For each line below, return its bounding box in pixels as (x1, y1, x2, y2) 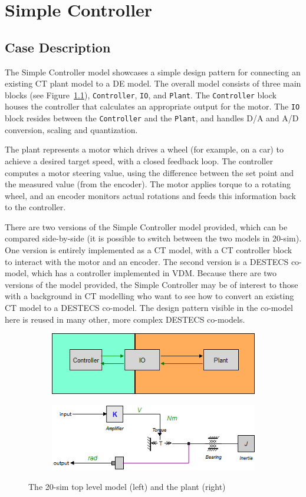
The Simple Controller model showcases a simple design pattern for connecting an (5, 65, 301, 78)
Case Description (5, 38, 111, 56)
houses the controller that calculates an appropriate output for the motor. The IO (5, 100, 300, 112)
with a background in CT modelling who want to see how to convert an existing (5, 290, 294, 302)
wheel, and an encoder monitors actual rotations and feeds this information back (5, 189, 296, 201)
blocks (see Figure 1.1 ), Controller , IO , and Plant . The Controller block (5, 88, 277, 101)
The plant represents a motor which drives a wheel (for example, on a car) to (5, 143, 284, 155)
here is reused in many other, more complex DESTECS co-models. (5, 313, 245, 325)
